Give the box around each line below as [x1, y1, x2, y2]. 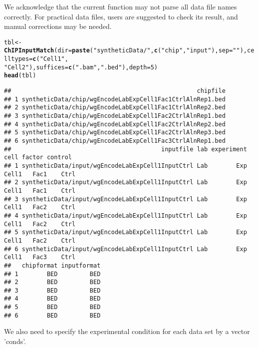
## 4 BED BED [4, 295, 101, 303]
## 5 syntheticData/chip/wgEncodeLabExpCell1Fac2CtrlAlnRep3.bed [4, 129, 226, 136]
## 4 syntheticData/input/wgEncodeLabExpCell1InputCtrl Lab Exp [4, 212, 247, 219]
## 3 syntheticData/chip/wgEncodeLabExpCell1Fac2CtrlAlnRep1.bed [4, 112, 226, 120]
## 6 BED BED [4, 312, 101, 319]
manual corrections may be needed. [4, 21, 112, 31]
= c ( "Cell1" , [29, 55, 68, 63]
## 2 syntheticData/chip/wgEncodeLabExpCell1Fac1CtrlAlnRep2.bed [4, 104, 226, 111]
